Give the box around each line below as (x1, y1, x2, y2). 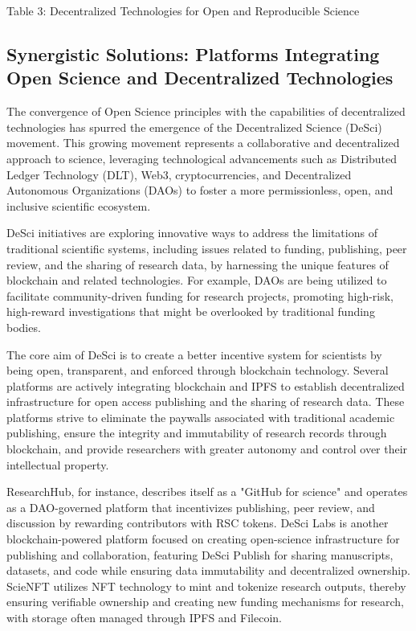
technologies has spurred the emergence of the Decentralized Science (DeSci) (6, 118, 382, 135)
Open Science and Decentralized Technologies (6, 65, 394, 90)
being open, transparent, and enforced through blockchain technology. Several (6, 362, 389, 379)
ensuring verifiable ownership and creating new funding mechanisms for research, (6, 593, 404, 610)
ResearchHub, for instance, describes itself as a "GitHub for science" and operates (6, 483, 408, 500)
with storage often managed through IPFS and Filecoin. (6, 609, 282, 625)
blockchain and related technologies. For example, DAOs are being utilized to (6, 272, 387, 289)
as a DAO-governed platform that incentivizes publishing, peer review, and (6, 498, 375, 515)
